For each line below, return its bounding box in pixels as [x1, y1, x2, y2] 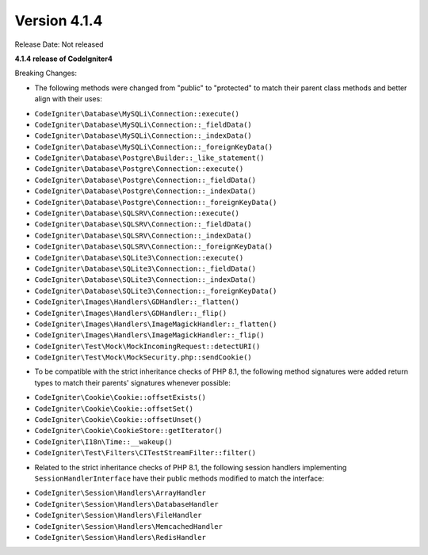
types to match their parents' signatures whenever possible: [34, 378, 231, 387]
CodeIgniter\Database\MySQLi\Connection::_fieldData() [34, 120, 253, 129]
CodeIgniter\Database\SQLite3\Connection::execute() [34, 253, 244, 262]
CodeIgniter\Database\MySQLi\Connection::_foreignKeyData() [34, 143, 273, 151]
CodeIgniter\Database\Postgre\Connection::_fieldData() [34, 175, 257, 184]
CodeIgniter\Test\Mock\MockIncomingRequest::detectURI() [34, 341, 261, 351]
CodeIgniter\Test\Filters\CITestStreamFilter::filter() [34, 448, 257, 458]
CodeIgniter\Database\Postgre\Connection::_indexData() [34, 187, 257, 196]
